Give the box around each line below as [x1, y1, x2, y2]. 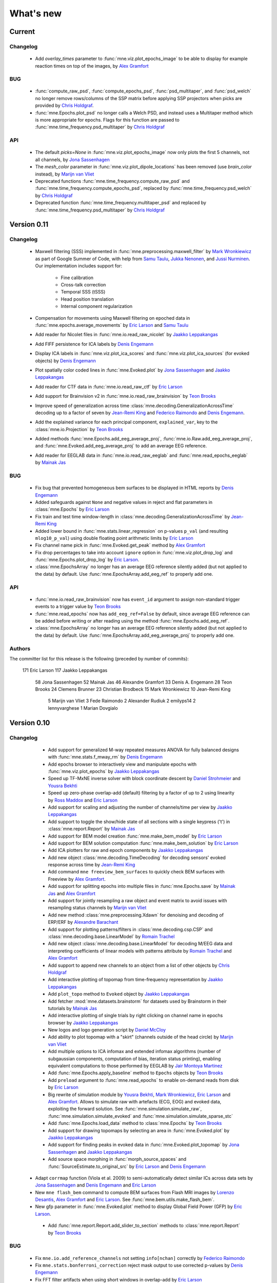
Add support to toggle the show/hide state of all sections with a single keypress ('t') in [48, 819, 230, 825]
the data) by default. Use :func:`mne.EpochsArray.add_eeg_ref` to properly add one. [35, 571, 213, 577]
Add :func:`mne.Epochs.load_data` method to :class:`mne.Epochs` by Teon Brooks [48, 1120, 222, 1126]
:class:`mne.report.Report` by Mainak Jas [48, 826, 135, 832]
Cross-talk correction [61, 282, 106, 288]
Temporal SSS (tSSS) [61, 289, 106, 295]
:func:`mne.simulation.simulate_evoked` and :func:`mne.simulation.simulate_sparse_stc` [48, 1113, 233, 1119]
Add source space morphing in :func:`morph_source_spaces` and [48, 1156, 187, 1162]
